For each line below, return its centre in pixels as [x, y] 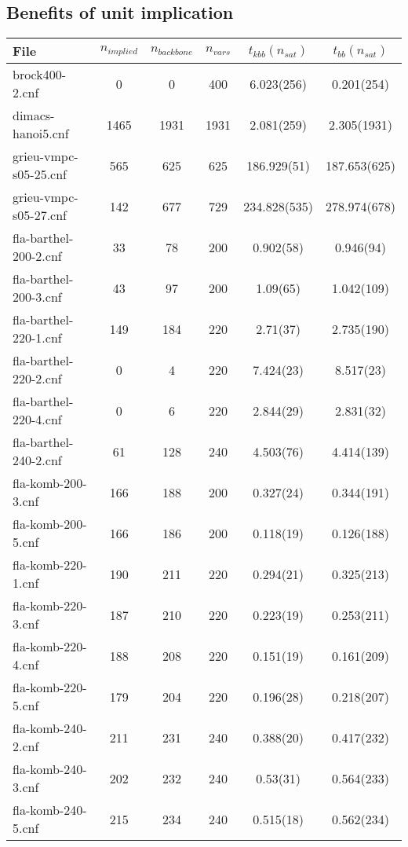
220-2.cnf [37, 379]
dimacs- [34, 115]
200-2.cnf [37, 256]
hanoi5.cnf [41, 134]
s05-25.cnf [40, 174]
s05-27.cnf [40, 215]
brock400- [40, 75]
